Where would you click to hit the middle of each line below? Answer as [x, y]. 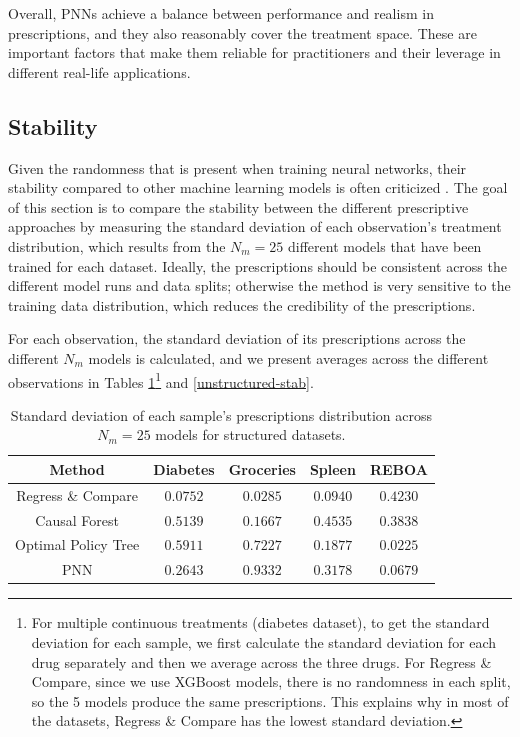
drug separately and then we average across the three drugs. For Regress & [261, 661]
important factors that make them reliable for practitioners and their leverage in [254, 52]
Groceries [262, 468]
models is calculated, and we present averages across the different [288, 357]
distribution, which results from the [117, 245]
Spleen [332, 468]
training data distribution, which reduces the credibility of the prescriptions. [242, 304]
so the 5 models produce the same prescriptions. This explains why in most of [270, 700]
